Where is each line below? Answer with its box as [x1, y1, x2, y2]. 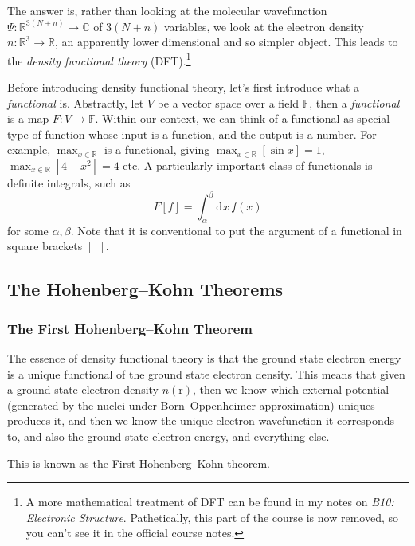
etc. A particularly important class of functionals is [123, 157, 373, 173]
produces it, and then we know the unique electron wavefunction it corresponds [7, 412, 395, 429]
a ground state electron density [7, 381, 159, 398]
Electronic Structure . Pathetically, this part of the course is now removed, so [25, 509, 398, 525]
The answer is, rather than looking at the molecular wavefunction [7, 2, 327, 18]
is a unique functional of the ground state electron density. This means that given [7, 365, 405, 382]
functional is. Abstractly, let [7, 94, 144, 111]
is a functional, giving [104, 141, 210, 158]
